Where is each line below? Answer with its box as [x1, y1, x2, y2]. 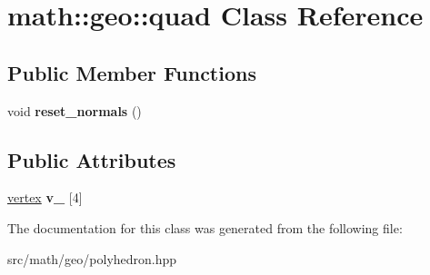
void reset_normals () [7, 101, 142, 120]
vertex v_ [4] [7, 188, 83, 207]
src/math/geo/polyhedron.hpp [7, 249, 177, 268]
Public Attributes [7, 145, 176, 173]
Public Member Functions [7, 58, 256, 86]
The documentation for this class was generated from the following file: [7, 218, 403, 237]
